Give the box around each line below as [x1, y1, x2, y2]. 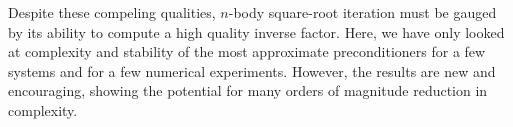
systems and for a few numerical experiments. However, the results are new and [8, 60, 496, 81]
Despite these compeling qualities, [8, 2, 216, 22]
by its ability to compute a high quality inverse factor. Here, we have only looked [8, 21, 505, 42]
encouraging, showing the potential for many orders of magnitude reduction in [8, 80, 488, 101]
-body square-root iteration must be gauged [228, 2, 497, 22]
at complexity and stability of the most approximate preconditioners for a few [8, 41, 486, 62]
